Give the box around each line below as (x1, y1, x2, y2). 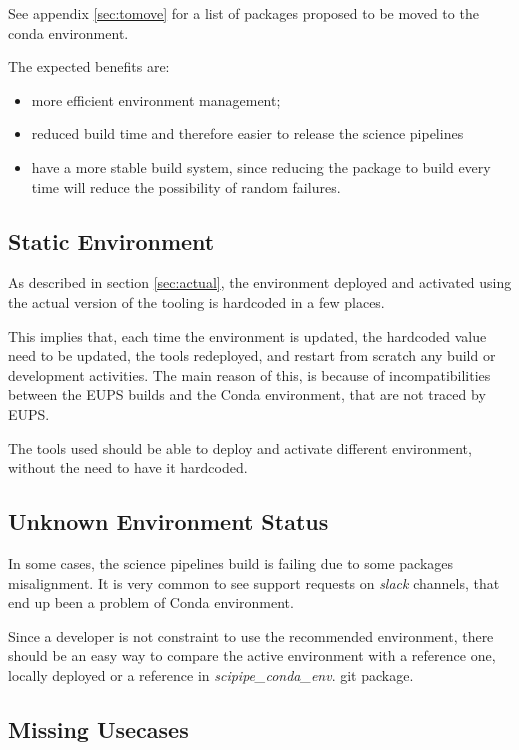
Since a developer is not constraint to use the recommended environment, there (8, 625, 494, 646)
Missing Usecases (8, 713, 189, 744)
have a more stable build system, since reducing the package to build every (31, 156, 491, 177)
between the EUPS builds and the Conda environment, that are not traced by (8, 384, 486, 405)
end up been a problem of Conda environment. (8, 592, 294, 613)
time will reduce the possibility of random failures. (31, 176, 341, 197)
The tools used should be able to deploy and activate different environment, (8, 437, 472, 458)
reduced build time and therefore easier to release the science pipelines (31, 123, 464, 144)
